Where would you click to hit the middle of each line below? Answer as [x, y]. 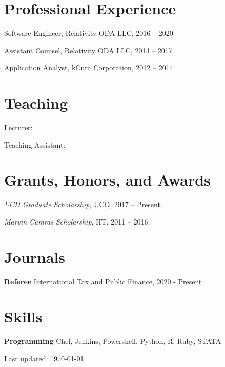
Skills [23, 317]
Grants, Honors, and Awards [107, 180]
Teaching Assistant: [35, 144]
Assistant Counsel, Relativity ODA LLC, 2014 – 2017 [88, 50]
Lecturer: [18, 127]
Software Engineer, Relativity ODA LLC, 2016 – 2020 [89, 33]
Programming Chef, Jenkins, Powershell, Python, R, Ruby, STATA [113, 341]
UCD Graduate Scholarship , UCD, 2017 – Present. [83, 204]
